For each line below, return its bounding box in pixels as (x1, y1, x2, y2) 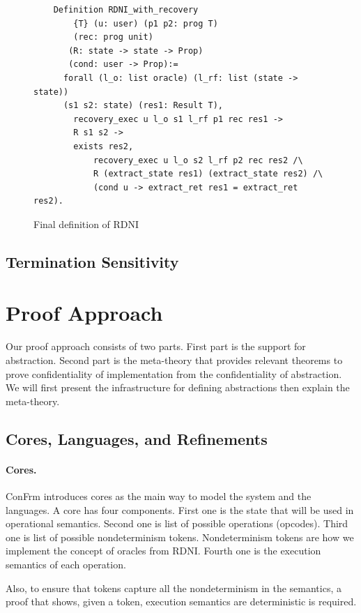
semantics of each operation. (6, 557, 126, 571)
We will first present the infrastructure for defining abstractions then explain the (6, 380, 350, 395)
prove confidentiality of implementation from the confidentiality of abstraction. (6, 366, 342, 381)
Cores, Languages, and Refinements (6, 427, 268, 449)
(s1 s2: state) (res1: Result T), (63, 100, 224, 111)
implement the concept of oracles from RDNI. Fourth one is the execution (6, 543, 321, 558)
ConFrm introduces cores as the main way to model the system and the (6, 488, 312, 503)
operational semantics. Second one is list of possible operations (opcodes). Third (6, 516, 348, 531)
